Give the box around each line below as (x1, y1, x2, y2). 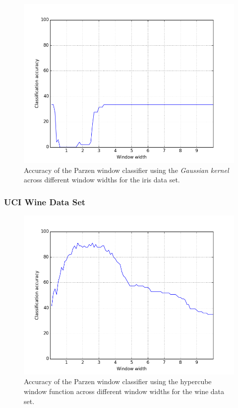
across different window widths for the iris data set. (24, 174, 180, 185)
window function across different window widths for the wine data (24, 386, 225, 397)
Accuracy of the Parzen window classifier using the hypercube (24, 376, 212, 387)
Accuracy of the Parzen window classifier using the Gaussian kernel (24, 164, 229, 175)
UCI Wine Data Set (4, 195, 86, 208)
